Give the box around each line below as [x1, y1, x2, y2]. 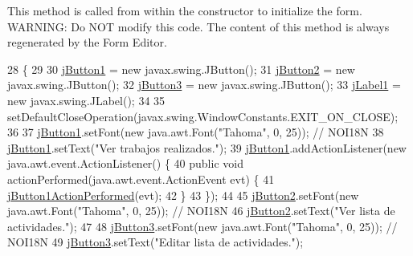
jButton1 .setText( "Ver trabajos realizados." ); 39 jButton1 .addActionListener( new [7, 139, 407, 156]
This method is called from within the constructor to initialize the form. [7, 2, 362, 18]
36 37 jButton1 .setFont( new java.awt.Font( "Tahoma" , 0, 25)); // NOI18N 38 [7, 124, 384, 140]
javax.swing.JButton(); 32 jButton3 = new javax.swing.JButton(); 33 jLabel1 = [7, 76, 401, 93]
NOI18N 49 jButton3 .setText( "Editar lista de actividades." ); [7, 234, 304, 250]
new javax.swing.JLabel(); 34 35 [7, 91, 166, 108]
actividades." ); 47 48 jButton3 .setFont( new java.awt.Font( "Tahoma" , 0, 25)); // [7, 217, 398, 234]
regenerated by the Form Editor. [7, 34, 167, 51]
